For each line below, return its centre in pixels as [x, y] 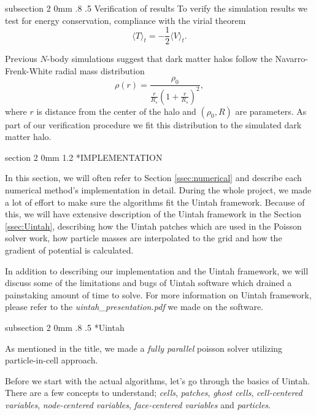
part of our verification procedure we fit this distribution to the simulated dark [153, 124]
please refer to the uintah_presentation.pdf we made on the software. [134, 307]
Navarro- [291, 59]
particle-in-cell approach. [52, 360]
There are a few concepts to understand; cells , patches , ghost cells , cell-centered [154, 393]
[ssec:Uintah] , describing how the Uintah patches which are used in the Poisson [153, 226]
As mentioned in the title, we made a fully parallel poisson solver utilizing [144, 348]
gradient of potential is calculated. [69, 250]
